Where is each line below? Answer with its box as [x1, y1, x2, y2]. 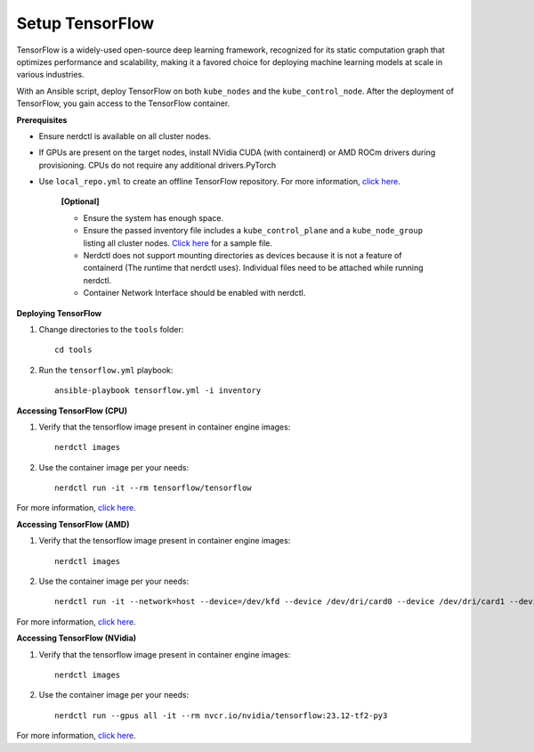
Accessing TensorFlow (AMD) [16, 519, 130, 529]
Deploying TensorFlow [16, 307, 102, 318]
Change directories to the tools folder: [38, 323, 184, 334]
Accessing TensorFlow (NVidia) [16, 633, 137, 643]
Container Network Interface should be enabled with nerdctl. [83, 288, 306, 298]
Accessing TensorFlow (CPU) [16, 405, 128, 416]
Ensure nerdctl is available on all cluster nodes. [38, 130, 212, 142]
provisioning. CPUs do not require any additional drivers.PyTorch [38, 159, 277, 170]
